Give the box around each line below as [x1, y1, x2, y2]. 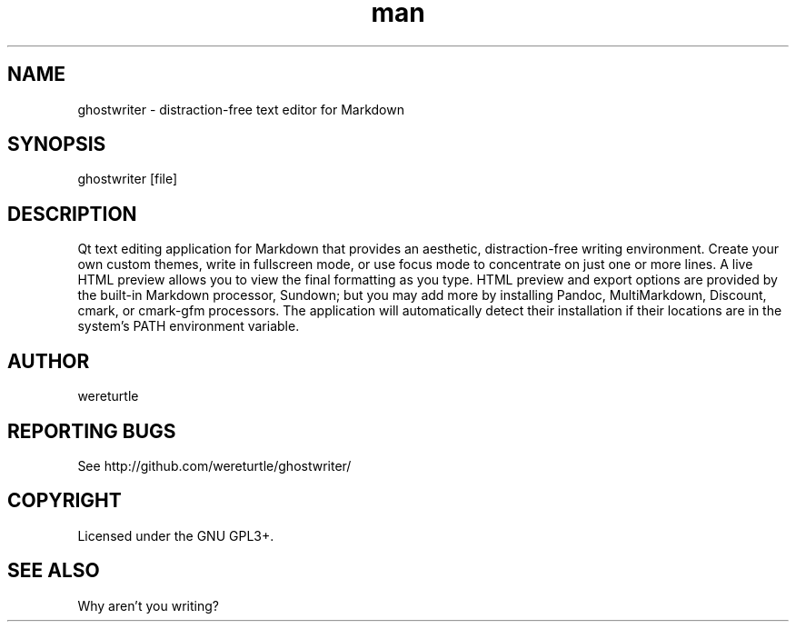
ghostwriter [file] [77, 171, 178, 187]
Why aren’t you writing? [77, 597, 219, 614]
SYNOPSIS [7, 133, 106, 156]
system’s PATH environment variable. [77, 318, 300, 334]
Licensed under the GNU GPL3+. [77, 527, 274, 544]
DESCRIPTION [7, 202, 137, 225]
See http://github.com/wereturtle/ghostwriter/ [77, 457, 352, 474]
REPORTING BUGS [7, 419, 176, 443]
